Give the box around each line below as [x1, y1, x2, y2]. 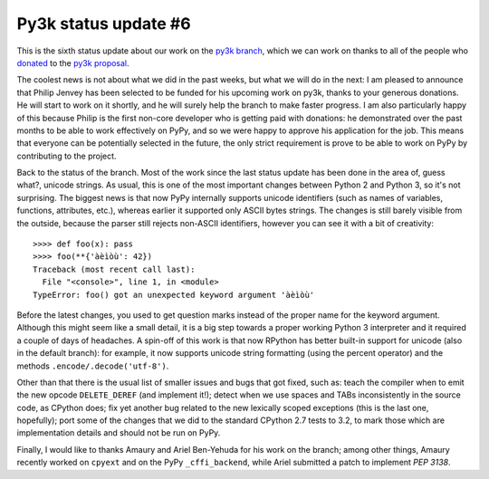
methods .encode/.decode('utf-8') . [16, 360, 169, 371]
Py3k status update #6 [16, 14, 191, 34]
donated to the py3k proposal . [16, 57, 130, 68]
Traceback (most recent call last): [33, 263, 196, 274]
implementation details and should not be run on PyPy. [16, 427, 221, 438]
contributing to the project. [16, 150, 117, 161]
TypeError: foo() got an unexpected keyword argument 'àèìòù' [33, 290, 315, 300]
